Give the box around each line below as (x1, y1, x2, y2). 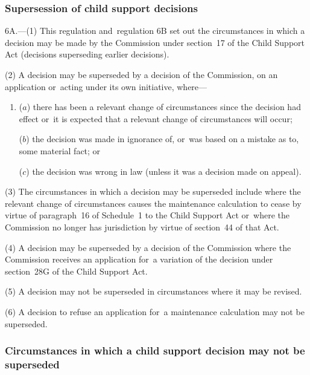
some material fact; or (19, 144, 101, 157)
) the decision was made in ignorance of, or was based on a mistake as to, (26, 132, 299, 145)
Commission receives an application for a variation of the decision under (5, 253, 273, 266)
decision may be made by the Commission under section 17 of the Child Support (5, 36, 305, 48)
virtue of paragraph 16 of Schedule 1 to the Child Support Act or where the (5, 209, 290, 221)
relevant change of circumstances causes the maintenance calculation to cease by (5, 197, 302, 209)
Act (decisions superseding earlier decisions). (5, 48, 169, 60)
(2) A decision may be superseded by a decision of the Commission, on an (5, 68, 278, 80)
